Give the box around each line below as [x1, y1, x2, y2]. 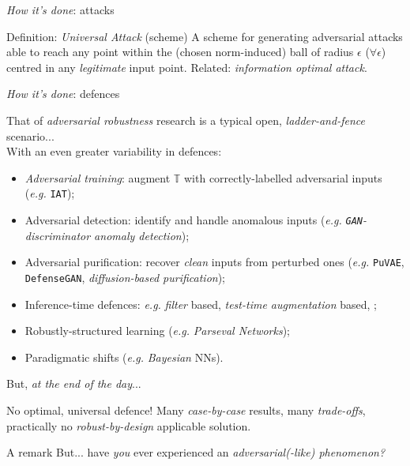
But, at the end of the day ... [6, 375, 141, 392]
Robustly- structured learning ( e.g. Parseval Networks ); [24, 322, 291, 339]
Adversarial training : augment [24, 169, 171, 186]
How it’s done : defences [6, 85, 120, 102]
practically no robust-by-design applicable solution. [6, 417, 251, 434]
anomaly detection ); [94, 227, 190, 243]
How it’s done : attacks [6, 2, 115, 17]
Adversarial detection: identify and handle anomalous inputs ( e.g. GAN [24, 212, 363, 227]
